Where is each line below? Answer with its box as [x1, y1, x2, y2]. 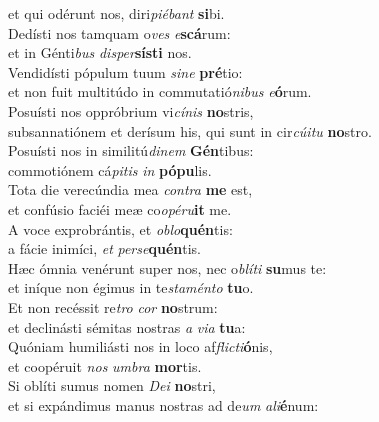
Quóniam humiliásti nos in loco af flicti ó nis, [8, 336, 273, 357]
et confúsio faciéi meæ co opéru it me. [8, 198, 232, 219]
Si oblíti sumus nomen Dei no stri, [8, 375, 216, 396]
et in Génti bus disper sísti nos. [8, 42, 192, 63]
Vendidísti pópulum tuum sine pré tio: [8, 61, 243, 82]
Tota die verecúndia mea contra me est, [8, 179, 253, 200]
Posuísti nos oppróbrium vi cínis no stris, [8, 100, 254, 121]
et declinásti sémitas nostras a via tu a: [8, 316, 246, 337]
